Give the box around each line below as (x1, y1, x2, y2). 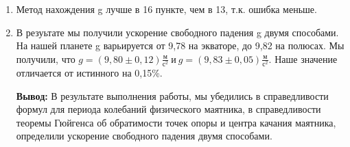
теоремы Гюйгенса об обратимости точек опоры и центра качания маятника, (16, 115, 336, 129)
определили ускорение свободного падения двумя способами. (16, 129, 272, 143)
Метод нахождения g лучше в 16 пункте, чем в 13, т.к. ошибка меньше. (16, 2, 317, 16)
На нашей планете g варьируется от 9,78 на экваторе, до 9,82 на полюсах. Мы (16, 38, 345, 53)
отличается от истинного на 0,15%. (16, 65, 163, 79)
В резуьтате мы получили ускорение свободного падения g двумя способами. (16, 25, 339, 39)
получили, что (16, 51, 75, 66)
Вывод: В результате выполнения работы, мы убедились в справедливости (16, 88, 329, 103)
